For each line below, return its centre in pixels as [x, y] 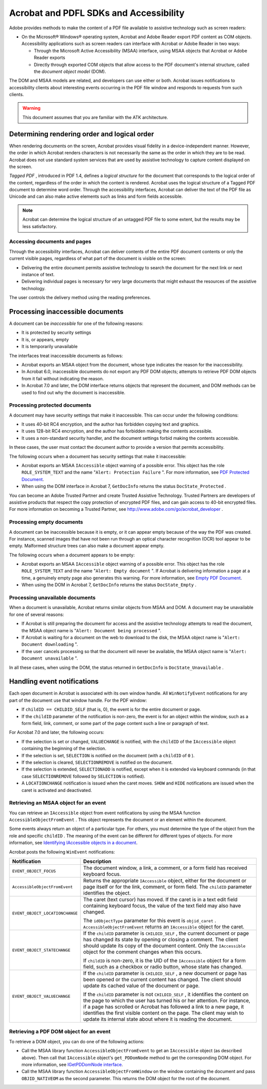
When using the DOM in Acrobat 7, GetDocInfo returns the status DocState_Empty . [109, 585]
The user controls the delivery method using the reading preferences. [80, 298]
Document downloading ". [50, 644]
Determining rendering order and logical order [82, 134]
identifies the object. [107, 893]
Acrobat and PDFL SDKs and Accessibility [97, 13]
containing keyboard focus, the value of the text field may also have [162, 906]
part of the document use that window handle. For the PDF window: [78, 700]
